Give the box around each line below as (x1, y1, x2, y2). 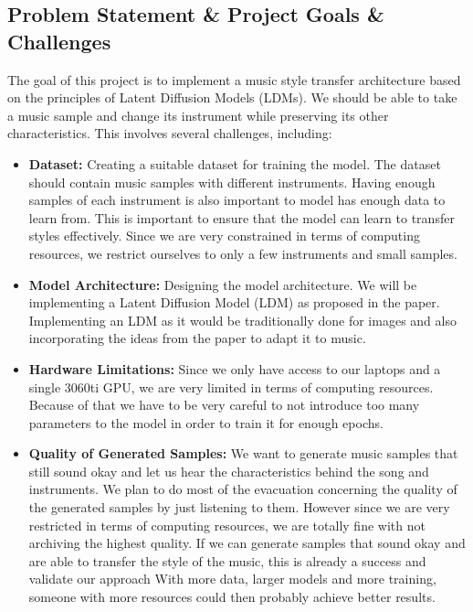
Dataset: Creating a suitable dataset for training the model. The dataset (28, 154, 441, 173)
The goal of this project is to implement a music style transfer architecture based (7, 70, 461, 89)
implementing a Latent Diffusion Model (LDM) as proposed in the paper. (28, 293, 440, 312)
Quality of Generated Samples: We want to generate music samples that (28, 444, 458, 463)
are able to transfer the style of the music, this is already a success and (28, 551, 426, 570)
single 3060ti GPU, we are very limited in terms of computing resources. (28, 377, 434, 396)
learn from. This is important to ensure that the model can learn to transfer (28, 208, 455, 227)
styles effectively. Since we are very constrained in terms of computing (28, 226, 420, 245)
